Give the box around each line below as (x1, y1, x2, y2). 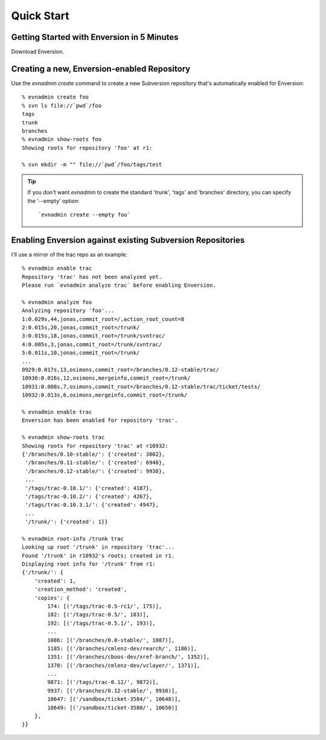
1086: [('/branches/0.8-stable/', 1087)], (47, 637, 175, 643)
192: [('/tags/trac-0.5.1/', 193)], (47, 619, 156, 627)
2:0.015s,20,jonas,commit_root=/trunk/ (22, 324, 140, 331)
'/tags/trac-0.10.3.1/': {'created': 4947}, (25, 502, 159, 508)
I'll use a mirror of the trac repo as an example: (11, 250, 128, 258)
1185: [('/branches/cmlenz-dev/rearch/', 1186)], (47, 645, 197, 652)
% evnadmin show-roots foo (22, 136, 102, 143)
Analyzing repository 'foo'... (22, 307, 115, 314)
